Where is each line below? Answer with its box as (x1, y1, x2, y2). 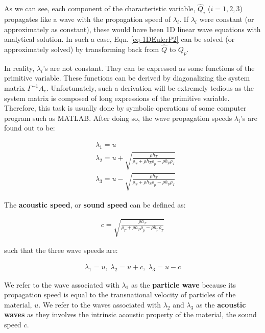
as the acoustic (196, 299, 246, 310)
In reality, (4, 62, 35, 73)
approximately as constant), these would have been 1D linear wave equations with (4, 23, 261, 34)
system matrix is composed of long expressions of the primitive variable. (4, 92, 230, 103)
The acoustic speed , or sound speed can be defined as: (4, 199, 186, 210)
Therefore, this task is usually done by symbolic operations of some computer (4, 103, 247, 113)
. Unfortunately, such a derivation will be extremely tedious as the (46, 83, 254, 93)
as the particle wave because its (131, 279, 236, 290)
